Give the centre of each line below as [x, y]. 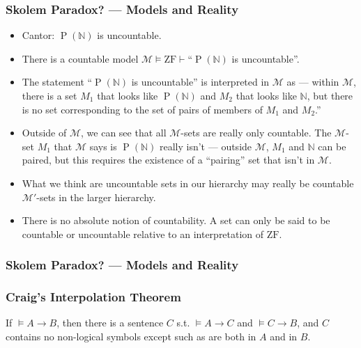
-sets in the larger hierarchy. [96, 197]
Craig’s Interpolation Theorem [93, 297]
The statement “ [57, 82]
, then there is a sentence [110, 323]
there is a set [49, 95]
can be [332, 146]
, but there [330, 95]
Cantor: [38, 35]
